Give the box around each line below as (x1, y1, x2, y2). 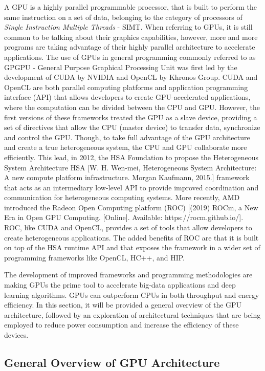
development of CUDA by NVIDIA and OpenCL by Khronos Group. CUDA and (4, 72, 258, 82)
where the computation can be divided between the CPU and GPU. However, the (4, 101, 260, 112)
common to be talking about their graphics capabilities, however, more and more (4, 31, 258, 42)
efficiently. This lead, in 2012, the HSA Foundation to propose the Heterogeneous (4, 151, 259, 162)
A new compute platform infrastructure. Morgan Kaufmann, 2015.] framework (4, 172, 250, 183)
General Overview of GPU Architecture (4, 354, 220, 370)
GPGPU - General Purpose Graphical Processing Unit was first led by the (4, 61, 237, 72)
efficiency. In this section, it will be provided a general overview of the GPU (4, 299, 242, 310)
